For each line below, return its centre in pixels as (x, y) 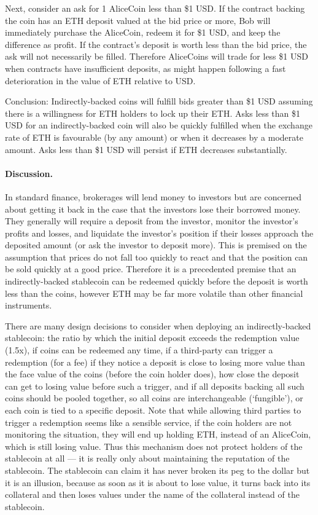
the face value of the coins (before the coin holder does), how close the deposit (152, 374)
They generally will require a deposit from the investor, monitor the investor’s (152, 221)
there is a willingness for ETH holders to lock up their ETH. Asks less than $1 (153, 113)
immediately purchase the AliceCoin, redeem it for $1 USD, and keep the (143, 32)
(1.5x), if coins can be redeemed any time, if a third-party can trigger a (139, 350)
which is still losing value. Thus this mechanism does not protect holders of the (154, 446)
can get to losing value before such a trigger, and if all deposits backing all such (155, 386)
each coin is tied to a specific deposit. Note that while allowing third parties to (153, 410)
